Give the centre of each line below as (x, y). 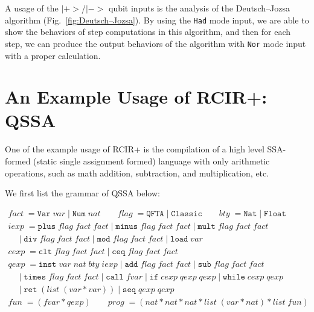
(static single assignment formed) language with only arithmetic (152, 161)
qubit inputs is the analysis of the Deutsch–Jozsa (199, 8)
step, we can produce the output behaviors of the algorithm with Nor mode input (155, 43)
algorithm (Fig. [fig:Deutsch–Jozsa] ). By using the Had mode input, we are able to (157, 20)
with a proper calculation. (53, 55)
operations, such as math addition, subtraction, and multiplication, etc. (137, 173)
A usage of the (32, 8)
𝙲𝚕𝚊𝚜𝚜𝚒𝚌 (187, 214)
